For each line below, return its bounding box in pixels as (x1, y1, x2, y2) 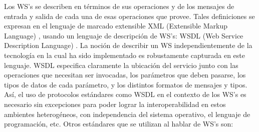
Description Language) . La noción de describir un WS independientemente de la (4, 40, 252, 50)
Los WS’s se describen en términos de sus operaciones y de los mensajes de (4, 1, 234, 11)
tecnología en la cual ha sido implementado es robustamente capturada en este (4, 49, 245, 60)
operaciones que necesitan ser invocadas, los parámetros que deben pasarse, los (4, 69, 246, 80)
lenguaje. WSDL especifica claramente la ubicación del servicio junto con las (4, 59, 238, 70)
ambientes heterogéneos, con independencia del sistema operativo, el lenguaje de (4, 108, 250, 119)
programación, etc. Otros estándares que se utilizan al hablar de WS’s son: (4, 118, 233, 129)
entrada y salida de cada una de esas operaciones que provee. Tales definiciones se (4, 10, 255, 21)
